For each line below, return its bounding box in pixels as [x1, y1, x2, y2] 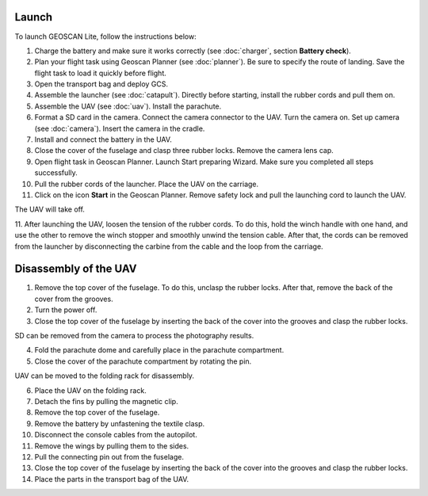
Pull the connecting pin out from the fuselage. [34, 452, 184, 461]
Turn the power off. [34, 305, 97, 315]
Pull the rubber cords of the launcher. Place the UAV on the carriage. [34, 179, 259, 189]
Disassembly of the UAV [14, 262, 137, 276]
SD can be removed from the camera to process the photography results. [14, 331, 254, 341]
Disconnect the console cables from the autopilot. [34, 430, 197, 440]
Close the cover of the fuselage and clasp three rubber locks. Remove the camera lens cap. [34, 146, 334, 155]
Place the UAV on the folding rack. [34, 385, 147, 395]
